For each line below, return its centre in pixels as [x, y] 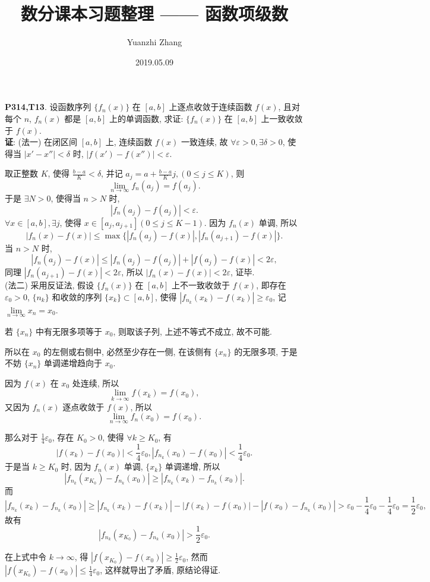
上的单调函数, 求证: [146, 118]
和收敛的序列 [77, 296]
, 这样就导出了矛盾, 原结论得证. [160, 570]
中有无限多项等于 [69, 331]
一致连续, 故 [205, 142]
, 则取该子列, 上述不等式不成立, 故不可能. [192, 331]
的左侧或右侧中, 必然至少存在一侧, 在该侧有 [128, 351]
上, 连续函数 [129, 142]
